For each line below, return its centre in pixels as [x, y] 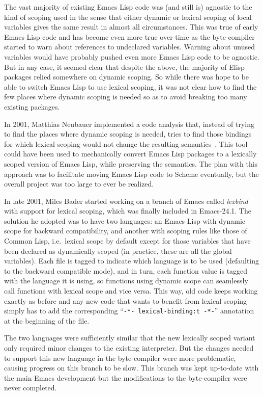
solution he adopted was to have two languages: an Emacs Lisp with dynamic [125, 220]
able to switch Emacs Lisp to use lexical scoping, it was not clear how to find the [130, 86]
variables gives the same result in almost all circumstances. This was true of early [131, 27]
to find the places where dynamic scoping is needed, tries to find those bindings [128, 134]
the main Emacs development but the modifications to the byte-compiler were [126, 377]
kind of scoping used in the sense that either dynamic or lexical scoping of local [128, 17]
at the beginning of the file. [47, 320]
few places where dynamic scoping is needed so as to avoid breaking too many [126, 97]
